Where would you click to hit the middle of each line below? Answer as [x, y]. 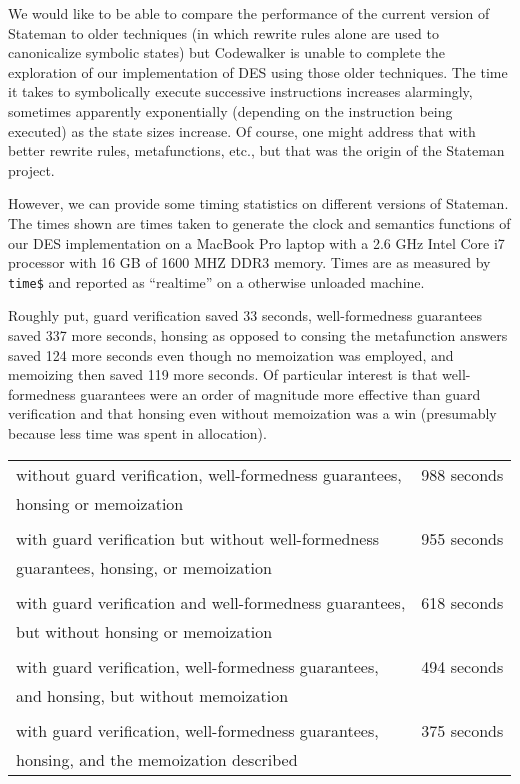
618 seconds [462, 602]
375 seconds [462, 730]
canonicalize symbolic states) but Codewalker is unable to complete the [227, 52]
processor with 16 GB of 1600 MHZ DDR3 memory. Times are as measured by [249, 262]
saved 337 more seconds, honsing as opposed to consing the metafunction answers [258, 334]
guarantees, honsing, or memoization [144, 567]
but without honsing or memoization [144, 631]
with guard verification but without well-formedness [198, 538]
